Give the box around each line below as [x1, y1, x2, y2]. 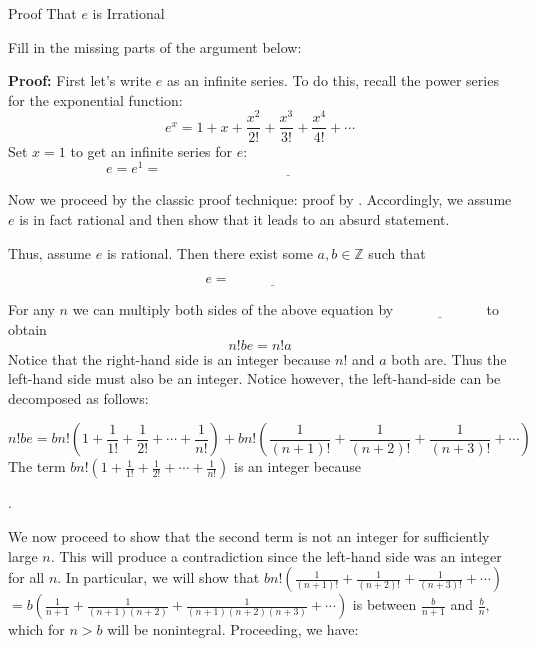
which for [8, 619, 65, 640]
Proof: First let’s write [8, 70, 152, 91]
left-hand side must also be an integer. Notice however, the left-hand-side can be [8, 368, 501, 389]
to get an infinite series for [70, 140, 233, 161]
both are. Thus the [391, 348, 507, 369]
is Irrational [92, 3, 165, 23]
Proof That [8, 3, 77, 23]
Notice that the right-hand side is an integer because [8, 348, 331, 369]
